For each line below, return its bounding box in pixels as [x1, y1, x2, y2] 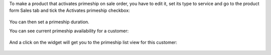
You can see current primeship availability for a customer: [9, 28, 129, 34]
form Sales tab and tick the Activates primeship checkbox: [9, 7, 130, 13]
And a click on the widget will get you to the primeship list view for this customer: [9, 39, 178, 45]
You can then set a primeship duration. [9, 19, 90, 25]
